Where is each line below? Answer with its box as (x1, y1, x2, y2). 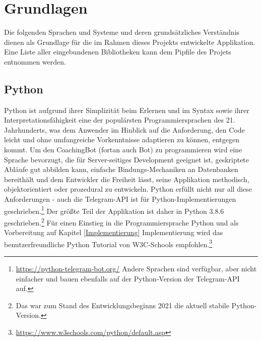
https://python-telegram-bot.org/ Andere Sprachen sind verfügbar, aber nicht (16, 263, 257, 273)
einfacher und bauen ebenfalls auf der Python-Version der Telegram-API (16, 273, 240, 283)
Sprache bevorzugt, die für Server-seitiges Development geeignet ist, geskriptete (4, 154, 249, 164)
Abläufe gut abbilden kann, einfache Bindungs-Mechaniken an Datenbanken (4, 164, 238, 175)
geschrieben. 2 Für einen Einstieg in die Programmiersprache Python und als (4, 215, 239, 228)
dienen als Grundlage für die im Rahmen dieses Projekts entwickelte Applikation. (4, 36, 255, 47)
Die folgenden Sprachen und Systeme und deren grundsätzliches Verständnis (4, 27, 240, 37)
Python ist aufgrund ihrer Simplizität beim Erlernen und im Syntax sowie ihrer (4, 104, 249, 115)
